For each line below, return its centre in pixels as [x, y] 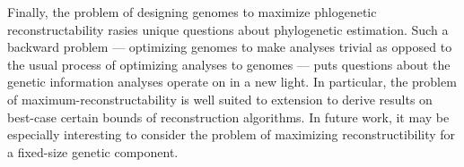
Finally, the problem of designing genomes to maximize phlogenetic [192, 12]
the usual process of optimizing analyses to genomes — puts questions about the [229, 64]
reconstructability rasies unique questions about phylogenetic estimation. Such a [228, 29]
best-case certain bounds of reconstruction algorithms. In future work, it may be [228, 117]
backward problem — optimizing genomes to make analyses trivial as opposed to [230, 47]
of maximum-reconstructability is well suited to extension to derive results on [220, 99]
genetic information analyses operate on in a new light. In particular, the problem [232, 82]
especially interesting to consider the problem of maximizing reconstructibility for [232, 134]
